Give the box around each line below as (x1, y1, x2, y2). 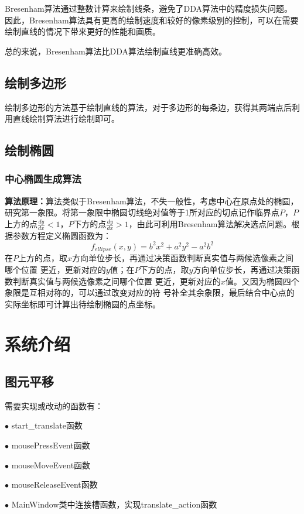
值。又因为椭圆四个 (225, 275, 299, 287)
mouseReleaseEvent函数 (11, 478, 98, 491)
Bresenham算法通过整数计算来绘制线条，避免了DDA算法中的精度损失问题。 (5, 2, 293, 14)
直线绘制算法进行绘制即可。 (12, 112, 119, 125)
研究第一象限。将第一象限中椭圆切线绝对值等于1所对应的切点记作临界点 (5, 206, 279, 218)
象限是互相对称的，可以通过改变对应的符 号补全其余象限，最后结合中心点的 (5, 286, 295, 299)
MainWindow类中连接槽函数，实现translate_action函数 (11, 498, 217, 510)
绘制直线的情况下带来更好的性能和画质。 (5, 25, 160, 37)
